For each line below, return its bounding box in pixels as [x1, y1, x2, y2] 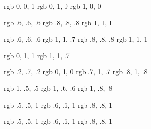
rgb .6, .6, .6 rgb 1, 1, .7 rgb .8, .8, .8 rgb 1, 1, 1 [4, 34, 148, 44]
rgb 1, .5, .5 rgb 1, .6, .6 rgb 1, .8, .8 [4, 83, 112, 93]
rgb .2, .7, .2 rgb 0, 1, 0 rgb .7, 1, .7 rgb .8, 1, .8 [4, 66, 148, 77]
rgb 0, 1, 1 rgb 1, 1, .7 [4, 50, 70, 60]
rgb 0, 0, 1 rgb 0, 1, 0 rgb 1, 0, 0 [4, 1, 101, 11]
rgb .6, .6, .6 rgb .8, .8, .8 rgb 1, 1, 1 [4, 17, 112, 27]
